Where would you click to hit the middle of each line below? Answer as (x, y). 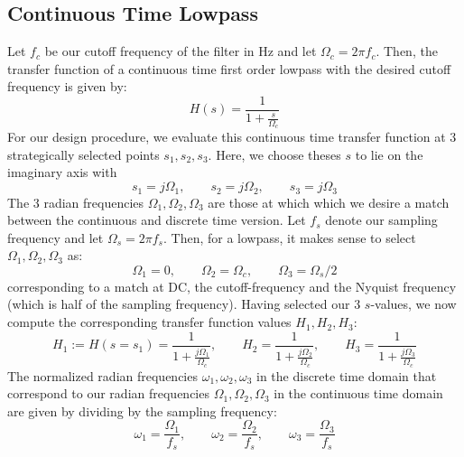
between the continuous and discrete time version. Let (157, 220)
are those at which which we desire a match (329, 202)
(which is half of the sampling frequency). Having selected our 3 (184, 304)
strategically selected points (84, 154)
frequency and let (56, 237)
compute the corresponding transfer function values (149, 322)
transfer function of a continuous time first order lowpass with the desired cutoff (229, 68)
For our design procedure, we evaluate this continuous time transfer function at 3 (232, 137)
